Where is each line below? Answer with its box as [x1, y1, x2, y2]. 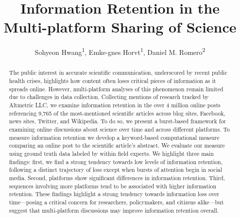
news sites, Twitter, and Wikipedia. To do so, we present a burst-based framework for [9, 117, 226, 125]
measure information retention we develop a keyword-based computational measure [9, 133, 220, 141]
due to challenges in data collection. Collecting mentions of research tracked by [9, 93, 209, 101]
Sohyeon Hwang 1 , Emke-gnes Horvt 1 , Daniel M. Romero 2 [34, 46, 206, 57]
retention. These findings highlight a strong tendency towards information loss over [9, 190, 220, 198]
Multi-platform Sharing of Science [3, 17, 237, 37]
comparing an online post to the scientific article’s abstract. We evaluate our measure [9, 141, 225, 150]
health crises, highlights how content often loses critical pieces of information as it [9, 77, 216, 85]
